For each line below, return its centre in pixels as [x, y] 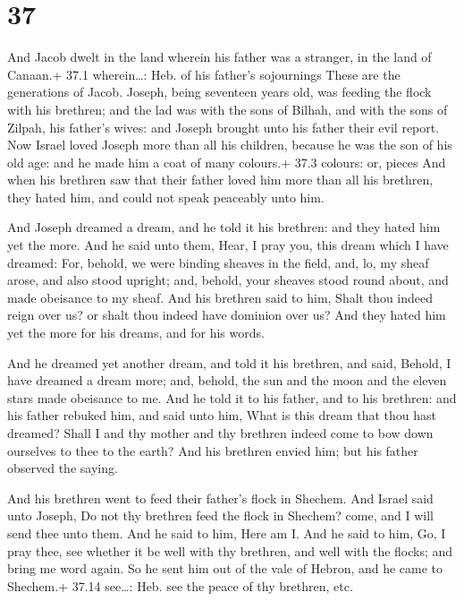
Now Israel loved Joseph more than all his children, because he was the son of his [230, 145]
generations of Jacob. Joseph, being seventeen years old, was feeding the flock [219, 92]
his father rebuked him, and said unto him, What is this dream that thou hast [222, 415]
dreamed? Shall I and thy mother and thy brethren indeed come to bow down [220, 433]
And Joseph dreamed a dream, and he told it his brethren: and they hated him [224, 227]
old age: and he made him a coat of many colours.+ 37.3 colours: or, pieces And [227, 162]
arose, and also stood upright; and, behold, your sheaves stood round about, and [228, 280]
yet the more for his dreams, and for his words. [136, 333]
